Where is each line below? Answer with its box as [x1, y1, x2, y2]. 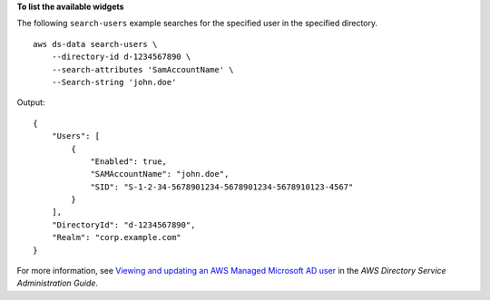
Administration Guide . [16, 277, 99, 289]
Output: [16, 97, 45, 108]
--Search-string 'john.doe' [51, 77, 177, 87]
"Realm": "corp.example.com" [51, 232, 181, 243]
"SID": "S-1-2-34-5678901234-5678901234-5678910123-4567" [90, 181, 354, 192]
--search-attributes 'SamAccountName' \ [51, 64, 235, 74]
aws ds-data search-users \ [33, 39, 158, 49]
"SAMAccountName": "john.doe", [90, 169, 230, 179]
